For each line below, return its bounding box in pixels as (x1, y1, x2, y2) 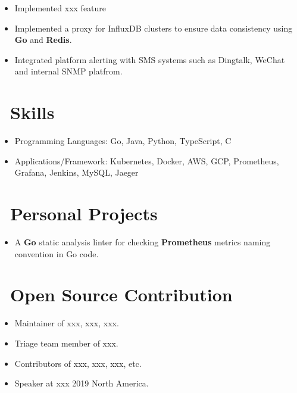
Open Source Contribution (10, 282, 233, 307)
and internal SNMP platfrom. (14, 65, 123, 77)
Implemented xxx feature (14, 2, 107, 14)
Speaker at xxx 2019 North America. (14, 377, 149, 389)
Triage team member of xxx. (14, 336, 118, 349)
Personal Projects (10, 201, 158, 226)
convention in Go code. (14, 247, 99, 260)
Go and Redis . (14, 33, 72, 46)
